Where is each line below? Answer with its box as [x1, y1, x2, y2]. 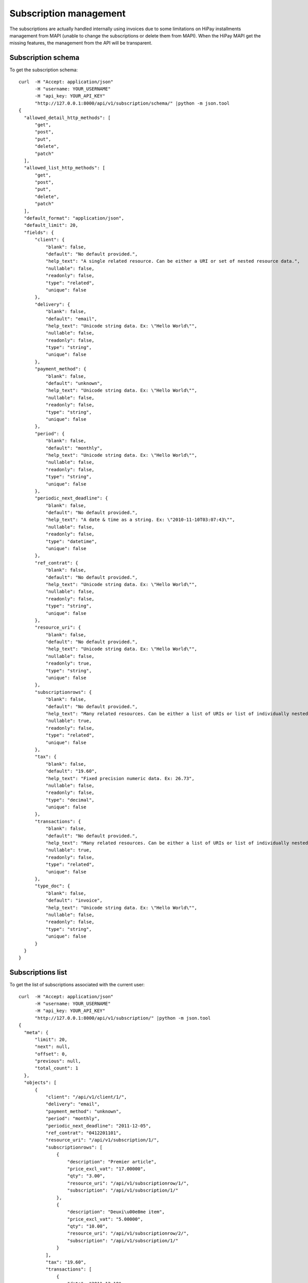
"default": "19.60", [45, 768, 98, 774]
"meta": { [24, 1029, 49, 1035]
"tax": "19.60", [45, 1259, 87, 1265]
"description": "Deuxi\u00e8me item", [67, 1209, 165, 1215]
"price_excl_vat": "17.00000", [67, 1165, 146, 1172]
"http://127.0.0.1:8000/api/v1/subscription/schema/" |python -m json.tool [34, 100, 230, 106]
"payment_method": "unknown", [45, 1109, 122, 1114]
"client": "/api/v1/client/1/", [45, 1094, 127, 1100]
